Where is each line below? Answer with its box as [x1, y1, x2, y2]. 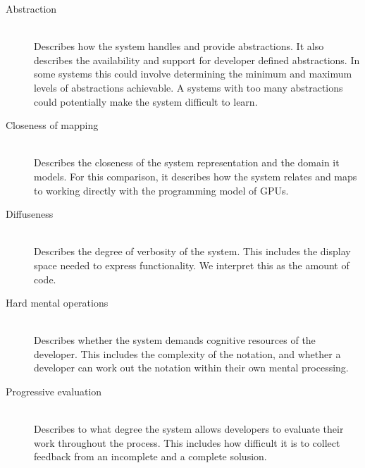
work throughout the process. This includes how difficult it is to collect [34, 435, 340, 450]
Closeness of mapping [6, 118, 99, 133]
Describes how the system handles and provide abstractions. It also [34, 39, 324, 54]
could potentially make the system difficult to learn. [34, 94, 258, 109]
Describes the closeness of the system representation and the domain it [34, 155, 340, 170]
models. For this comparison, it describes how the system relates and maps [34, 168, 357, 183]
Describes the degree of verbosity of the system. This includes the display [34, 244, 351, 259]
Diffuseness [6, 207, 54, 221]
